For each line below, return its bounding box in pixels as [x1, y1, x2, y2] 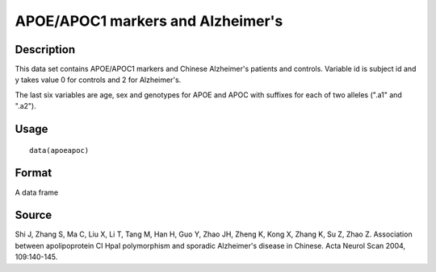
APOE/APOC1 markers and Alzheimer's [15, 12, 283, 30]
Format [15, 166, 52, 180]
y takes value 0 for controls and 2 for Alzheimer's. [15, 75, 182, 84]
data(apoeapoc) [29, 146, 90, 155]
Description [15, 43, 76, 56]
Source [15, 208, 52, 222]
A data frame [15, 188, 59, 197]
